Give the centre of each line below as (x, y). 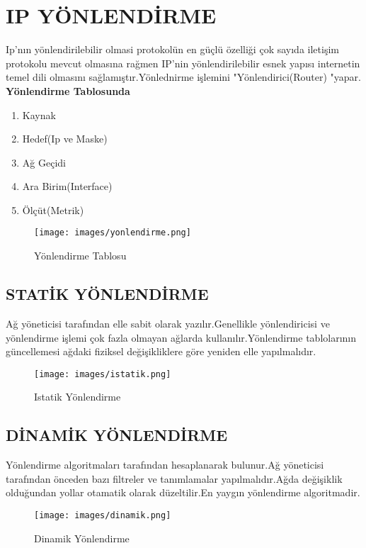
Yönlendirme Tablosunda (68, 90)
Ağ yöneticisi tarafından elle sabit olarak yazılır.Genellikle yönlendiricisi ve (168, 323)
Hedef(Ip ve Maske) (65, 139)
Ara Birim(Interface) (67, 186)
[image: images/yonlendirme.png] (113, 233)
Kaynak (39, 114)
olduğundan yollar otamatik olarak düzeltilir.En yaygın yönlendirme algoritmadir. (183, 492)
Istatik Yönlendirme (78, 397)
